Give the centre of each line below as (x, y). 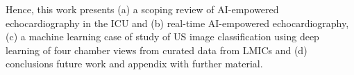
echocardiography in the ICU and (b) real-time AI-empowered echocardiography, (177, 23)
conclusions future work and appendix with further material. (134, 64)
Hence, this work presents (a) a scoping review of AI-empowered (142, 9)
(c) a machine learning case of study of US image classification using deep (162, 36)
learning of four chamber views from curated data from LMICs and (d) (157, 50)
